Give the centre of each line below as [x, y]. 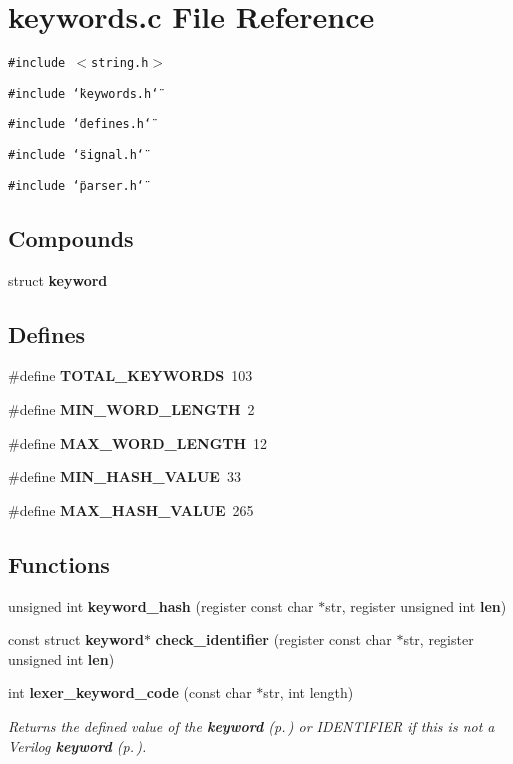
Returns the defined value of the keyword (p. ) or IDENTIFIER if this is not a [251, 725]
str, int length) [308, 692]
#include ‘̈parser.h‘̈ [76, 185]
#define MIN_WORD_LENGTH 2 [131, 409]
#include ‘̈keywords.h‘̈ [83, 93]
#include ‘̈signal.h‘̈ [76, 155]
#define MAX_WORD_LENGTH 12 [138, 442]
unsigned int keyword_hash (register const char [161, 605]
